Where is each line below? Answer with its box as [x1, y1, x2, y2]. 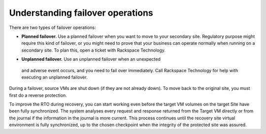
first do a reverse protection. [9, 92, 67, 98]
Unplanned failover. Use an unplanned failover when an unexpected [21, 56, 161, 62]
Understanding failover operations [9, 7, 154, 18]
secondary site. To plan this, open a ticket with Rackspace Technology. [21, 47, 166, 53]
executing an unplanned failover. [21, 74, 88, 80]
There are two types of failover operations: [9, 25, 96, 30]
